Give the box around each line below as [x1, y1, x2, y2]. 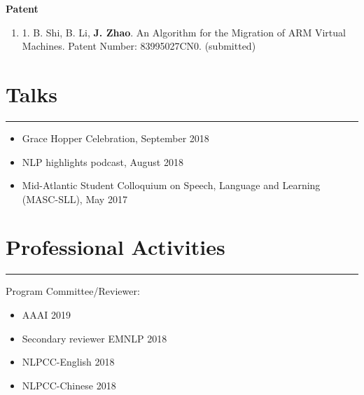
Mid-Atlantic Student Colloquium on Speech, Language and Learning [22, 178, 321, 193]
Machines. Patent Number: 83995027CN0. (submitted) [22, 39, 256, 53]
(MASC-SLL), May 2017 [22, 191, 127, 206]
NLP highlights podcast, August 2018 [22, 154, 183, 169]
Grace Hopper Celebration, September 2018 [22, 130, 209, 145]
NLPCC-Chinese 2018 [22, 377, 116, 392]
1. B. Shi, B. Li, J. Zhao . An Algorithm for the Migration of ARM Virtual [22, 25, 346, 39]
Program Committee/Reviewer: [6, 284, 140, 298]
